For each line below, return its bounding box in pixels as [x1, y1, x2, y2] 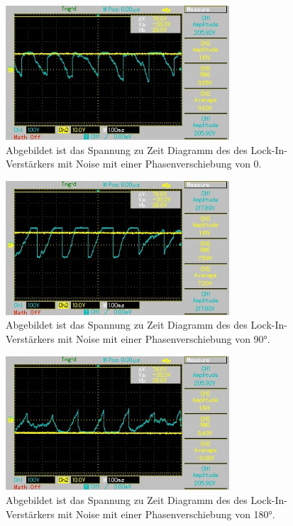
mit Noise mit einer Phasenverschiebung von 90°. [57, 331, 270, 346]
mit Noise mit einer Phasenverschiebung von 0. [57, 156, 262, 171]
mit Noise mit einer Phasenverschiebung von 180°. [57, 506, 275, 521]
